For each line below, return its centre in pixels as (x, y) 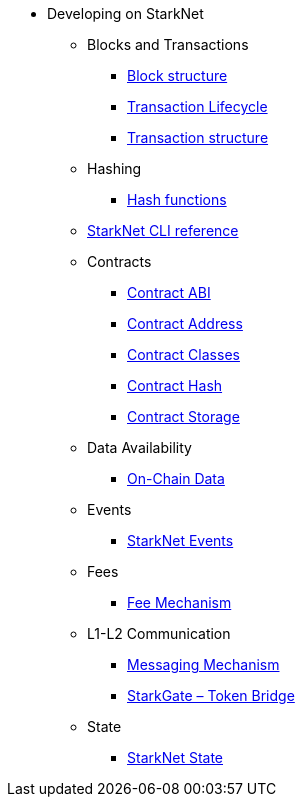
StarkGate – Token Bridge (211, 695)
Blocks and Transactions (168, 44)
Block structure (177, 75)
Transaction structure (198, 137)
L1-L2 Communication (159, 633)
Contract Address (185, 323)
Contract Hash (175, 385)
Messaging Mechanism (203, 664)
